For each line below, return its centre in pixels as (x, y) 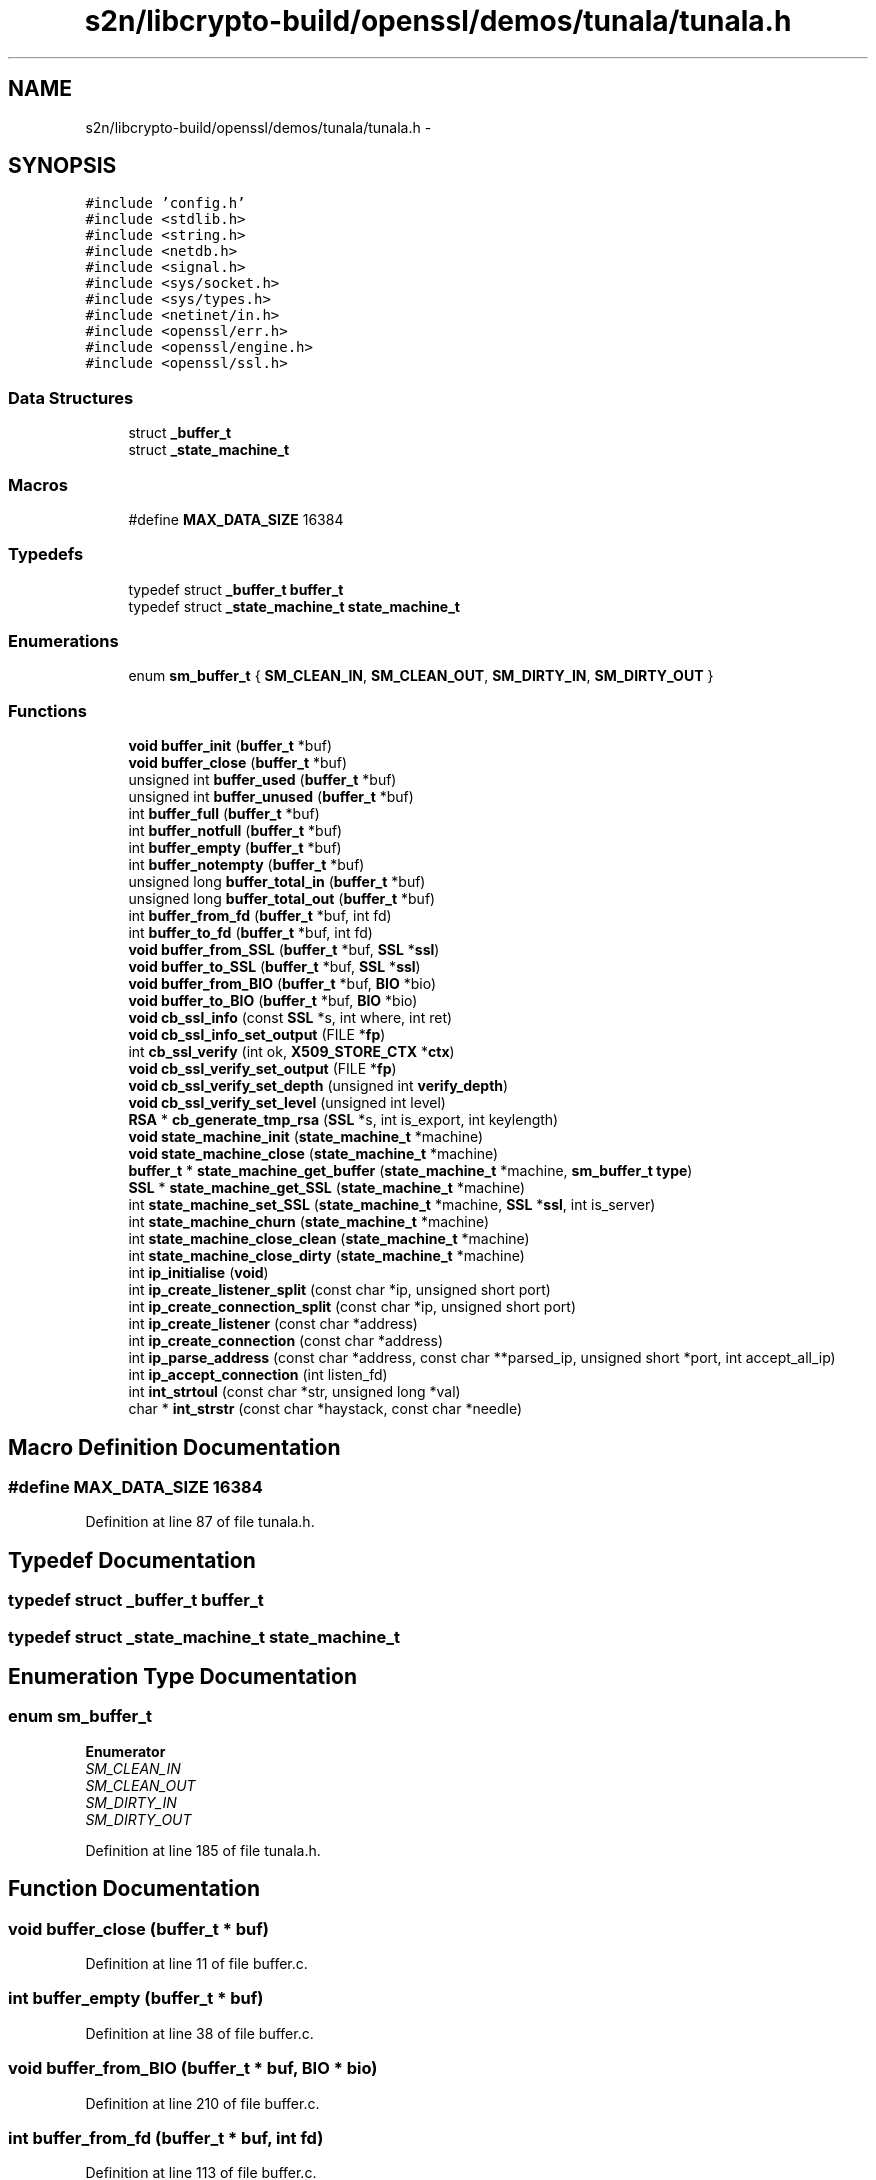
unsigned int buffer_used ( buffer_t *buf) (262, 780)
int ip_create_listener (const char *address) (273, 1324)
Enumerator (125, 1751)
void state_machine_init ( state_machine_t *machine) (306, 1137)
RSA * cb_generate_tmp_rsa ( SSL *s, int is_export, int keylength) (343, 1120)
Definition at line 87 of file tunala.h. (200, 1522)
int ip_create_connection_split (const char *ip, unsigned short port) (352, 1307)
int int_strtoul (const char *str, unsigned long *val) (294, 1392)
